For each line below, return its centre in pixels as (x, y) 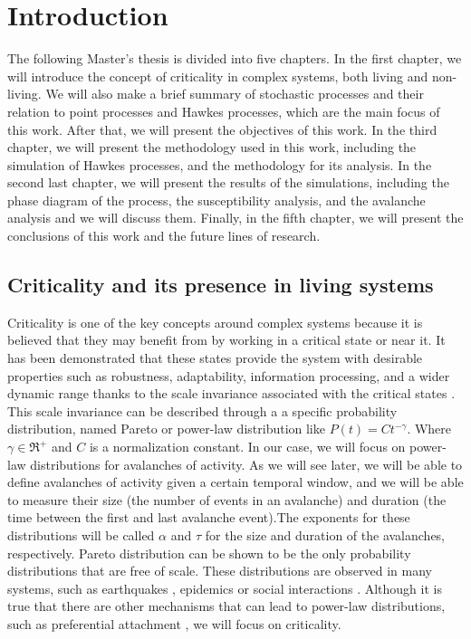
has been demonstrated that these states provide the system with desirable (215, 358)
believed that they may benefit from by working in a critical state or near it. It (226, 340)
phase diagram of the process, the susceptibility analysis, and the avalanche (216, 200)
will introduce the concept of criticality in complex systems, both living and (218, 76)
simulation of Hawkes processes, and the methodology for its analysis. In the (220, 164)
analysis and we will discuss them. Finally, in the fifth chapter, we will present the (235, 218)
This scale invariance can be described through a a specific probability (202, 410)
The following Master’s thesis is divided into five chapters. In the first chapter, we (235, 58)
